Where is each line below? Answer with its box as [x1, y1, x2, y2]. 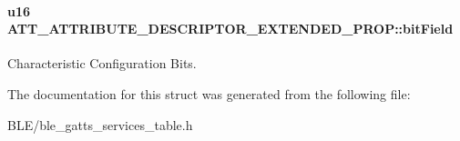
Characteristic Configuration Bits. [7, 54, 197, 73]
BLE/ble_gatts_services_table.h [7, 115, 193, 134]
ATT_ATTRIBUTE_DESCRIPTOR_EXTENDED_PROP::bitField [7, 19, 454, 38]
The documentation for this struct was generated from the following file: [7, 84, 411, 103]
